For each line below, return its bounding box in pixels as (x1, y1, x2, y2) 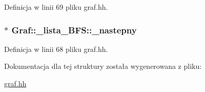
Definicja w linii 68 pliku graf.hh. (4, 43, 108, 54)
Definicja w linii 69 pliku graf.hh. (4, 2, 108, 12)
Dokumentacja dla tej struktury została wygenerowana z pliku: (4, 61, 202, 71)
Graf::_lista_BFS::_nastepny (11, 23, 137, 36)
